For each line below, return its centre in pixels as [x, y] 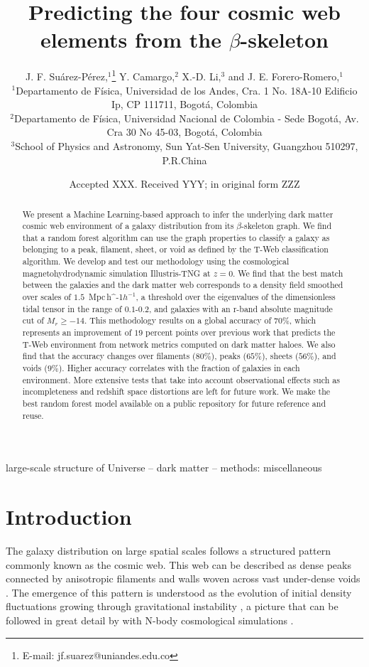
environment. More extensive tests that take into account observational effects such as [181, 379]
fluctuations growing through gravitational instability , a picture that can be [172, 606]
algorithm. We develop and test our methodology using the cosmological [156, 261]
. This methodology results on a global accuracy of [178, 320]
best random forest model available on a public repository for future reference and [174, 404]
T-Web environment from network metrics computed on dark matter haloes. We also [179, 344]
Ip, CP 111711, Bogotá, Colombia [184, 104]
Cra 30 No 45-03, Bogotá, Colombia [184, 132]
